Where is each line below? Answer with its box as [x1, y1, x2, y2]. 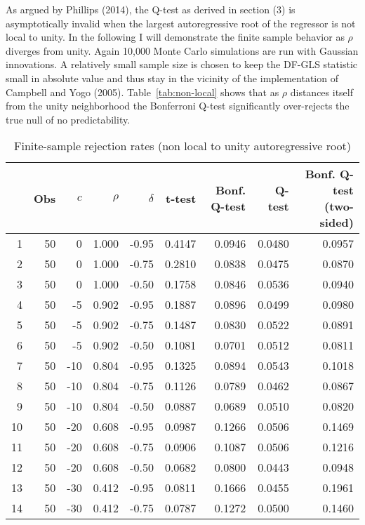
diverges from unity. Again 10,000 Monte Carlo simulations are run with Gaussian [6, 43, 359, 58]
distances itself [290, 84, 354, 99]
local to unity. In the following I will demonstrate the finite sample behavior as [6, 29, 345, 44]
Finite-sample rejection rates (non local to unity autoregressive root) [14, 138, 351, 154]
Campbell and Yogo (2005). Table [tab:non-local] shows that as [6, 84, 279, 99]
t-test [166, 190, 197, 206]
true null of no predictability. [6, 112, 131, 126]
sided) [319, 214, 354, 231]
